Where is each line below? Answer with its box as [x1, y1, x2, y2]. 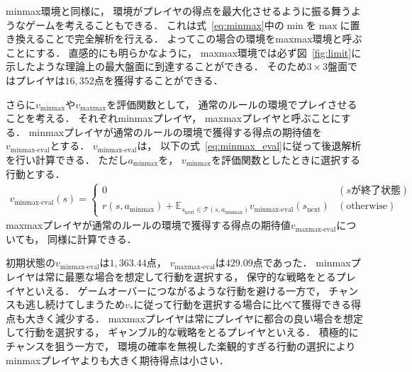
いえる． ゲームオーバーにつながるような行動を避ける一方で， [35, 283, 325, 298]
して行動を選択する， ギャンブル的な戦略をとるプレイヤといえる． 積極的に [6, 325, 359, 339]
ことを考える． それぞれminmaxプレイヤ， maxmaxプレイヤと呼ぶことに [6, 111, 341, 125]
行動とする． [6, 166, 65, 181]
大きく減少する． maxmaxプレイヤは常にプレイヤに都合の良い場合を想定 [25, 310, 363, 325]
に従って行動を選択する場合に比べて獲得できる [133, 297, 351, 312]
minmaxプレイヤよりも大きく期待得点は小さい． [6, 352, 229, 367]
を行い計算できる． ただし [6, 152, 128, 167]
